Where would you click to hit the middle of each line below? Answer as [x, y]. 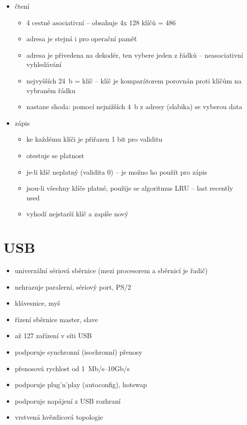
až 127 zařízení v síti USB [53, 335]
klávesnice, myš [38, 303]
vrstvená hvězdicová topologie [59, 417]
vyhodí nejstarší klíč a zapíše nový [77, 214]
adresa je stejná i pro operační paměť [82, 39]
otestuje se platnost [55, 155]
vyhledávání [44, 64]
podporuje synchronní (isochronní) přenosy [78, 352]
